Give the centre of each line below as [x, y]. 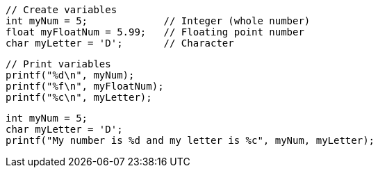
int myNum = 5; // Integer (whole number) [158, 21]
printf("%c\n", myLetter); [79, 97]
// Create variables [61, 10]
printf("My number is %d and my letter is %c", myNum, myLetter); [190, 140]
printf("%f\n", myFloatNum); [85, 86]
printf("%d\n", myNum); [70, 75]
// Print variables [58, 64]
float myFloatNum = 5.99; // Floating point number [155, 32]
